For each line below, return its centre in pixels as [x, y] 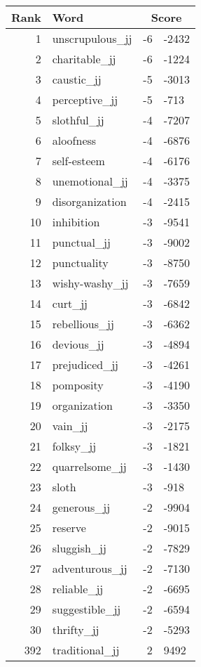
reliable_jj [78, 589]
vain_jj [70, 426]
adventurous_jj [90, 568]
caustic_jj [77, 79]
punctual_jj [81, 242]
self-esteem [78, 161]
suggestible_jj [86, 609]
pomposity [78, 385]
